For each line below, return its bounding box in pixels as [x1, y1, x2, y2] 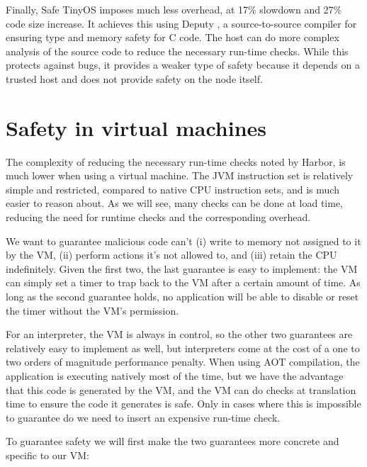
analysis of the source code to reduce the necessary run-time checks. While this [6, 43, 349, 58]
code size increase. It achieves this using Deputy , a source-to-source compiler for [6, 16, 357, 30]
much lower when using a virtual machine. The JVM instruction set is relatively [6, 168, 354, 183]
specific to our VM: [6, 447, 89, 462]
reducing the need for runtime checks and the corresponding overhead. [6, 210, 311, 225]
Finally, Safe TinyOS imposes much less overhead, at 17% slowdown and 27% [6, 2, 342, 16]
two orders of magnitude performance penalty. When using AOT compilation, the [6, 354, 360, 369]
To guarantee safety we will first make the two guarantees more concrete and [6, 434, 339, 449]
